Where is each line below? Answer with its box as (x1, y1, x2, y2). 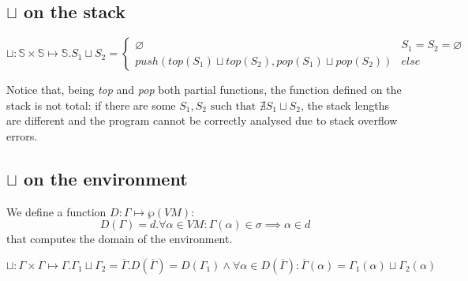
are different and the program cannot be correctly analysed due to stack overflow (6, 112, 398, 129)
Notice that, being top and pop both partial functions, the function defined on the (6, 81, 402, 98)
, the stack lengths (300, 96, 390, 113)
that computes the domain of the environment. (6, 230, 233, 247)
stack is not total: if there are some (6, 96, 176, 113)
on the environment (24, 166, 188, 190)
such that (210, 100, 256, 112)
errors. (6, 127, 38, 144)
